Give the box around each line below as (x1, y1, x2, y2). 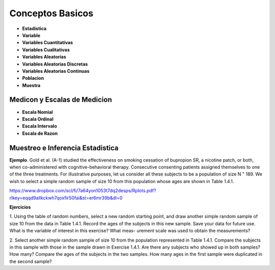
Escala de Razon (22, 130, 58, 136)
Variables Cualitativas (22, 46, 70, 53)
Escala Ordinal (22, 116, 53, 122)
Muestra (22, 82, 41, 88)
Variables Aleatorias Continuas (22, 68, 90, 74)
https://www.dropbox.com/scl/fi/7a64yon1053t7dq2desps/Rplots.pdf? (9, 188, 156, 194)
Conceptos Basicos (9, 8, 94, 19)
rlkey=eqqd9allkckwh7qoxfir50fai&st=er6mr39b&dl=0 (9, 195, 123, 201)
